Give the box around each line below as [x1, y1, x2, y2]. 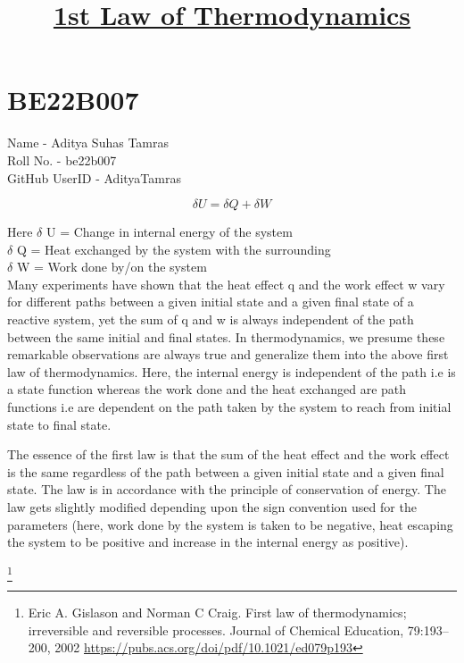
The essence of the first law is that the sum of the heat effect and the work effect [7, 445, 450, 464]
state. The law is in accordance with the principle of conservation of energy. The [7, 480, 446, 499]
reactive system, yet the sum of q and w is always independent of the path [7, 310, 414, 329]
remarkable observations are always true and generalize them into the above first [7, 345, 449, 364]
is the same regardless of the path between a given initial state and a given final [7, 462, 444, 481]
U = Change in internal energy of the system [46, 222, 293, 241]
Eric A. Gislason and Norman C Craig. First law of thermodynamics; [28, 603, 407, 622]
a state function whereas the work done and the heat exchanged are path [7, 380, 407, 399]
